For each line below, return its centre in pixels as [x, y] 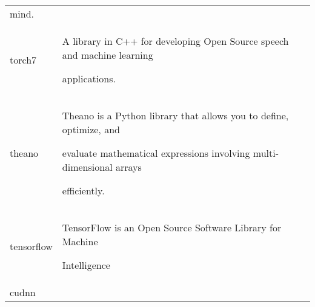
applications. [89, 78]
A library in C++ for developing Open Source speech [175, 41]
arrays [128, 167]
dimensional [87, 167]
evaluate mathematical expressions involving [156, 153]
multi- [266, 153]
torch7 [23, 60]
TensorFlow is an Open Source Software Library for [172, 227]
